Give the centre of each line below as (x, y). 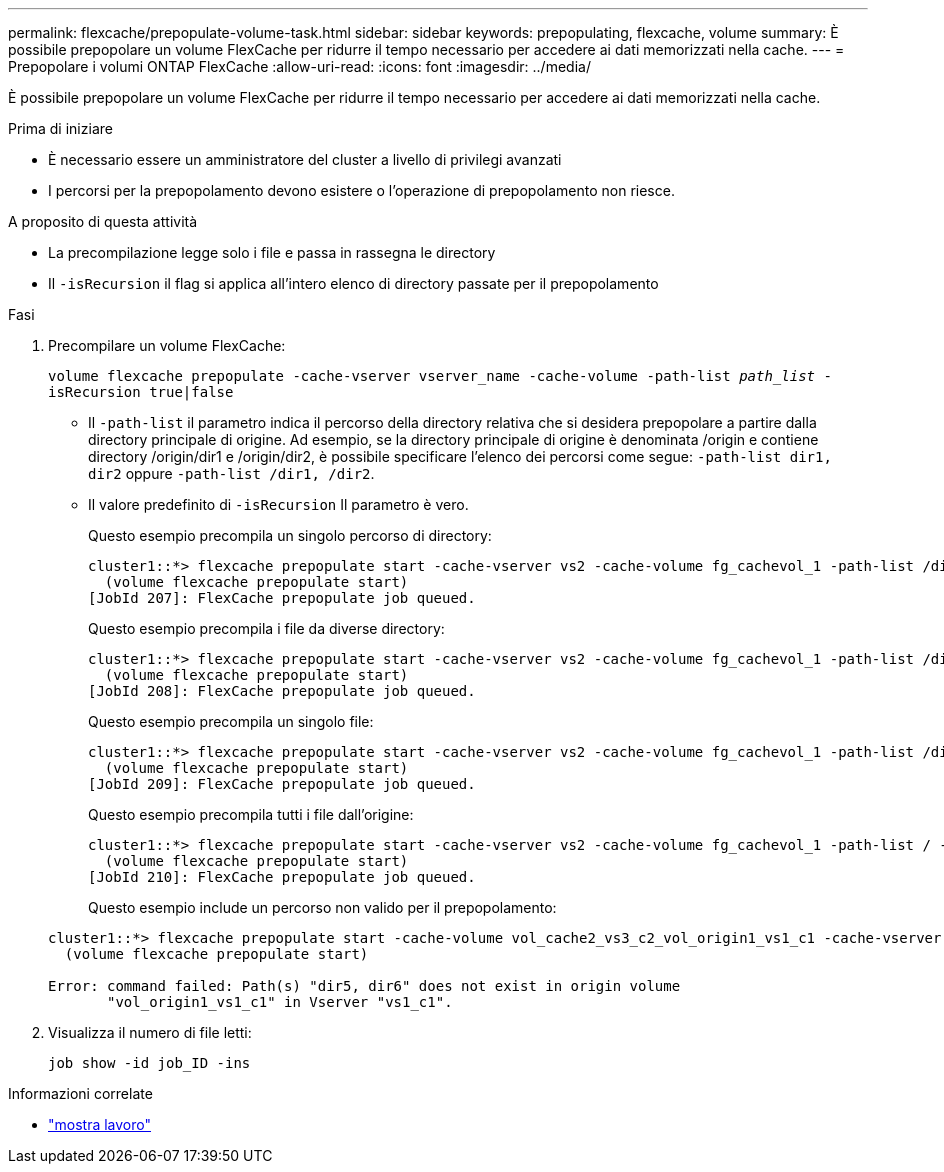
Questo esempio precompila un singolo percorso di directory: (290, 535)
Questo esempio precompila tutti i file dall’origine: (251, 814)
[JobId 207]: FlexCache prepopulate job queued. (282, 598)
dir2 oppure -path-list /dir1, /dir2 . (231, 473)
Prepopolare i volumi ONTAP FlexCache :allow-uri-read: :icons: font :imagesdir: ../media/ (299, 66)
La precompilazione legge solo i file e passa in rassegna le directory (272, 252)
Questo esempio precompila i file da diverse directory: (266, 628)
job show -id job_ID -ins (149, 1063)
